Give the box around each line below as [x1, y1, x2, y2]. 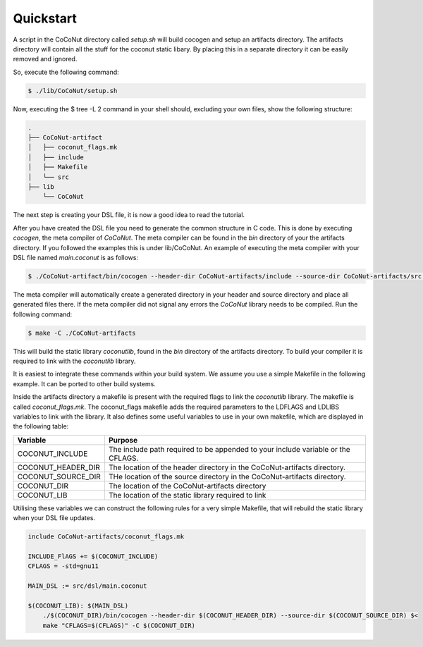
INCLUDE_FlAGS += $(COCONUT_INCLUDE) [27, 552, 159, 560]
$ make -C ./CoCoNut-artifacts [27, 328, 137, 337]
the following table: [13, 422, 69, 431]
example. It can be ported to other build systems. [13, 379, 157, 388]
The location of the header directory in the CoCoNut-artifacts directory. [108, 462, 345, 472]
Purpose [108, 435, 138, 445]
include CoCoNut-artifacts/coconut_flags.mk [27, 533, 185, 541]
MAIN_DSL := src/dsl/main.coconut [27, 582, 147, 590]
